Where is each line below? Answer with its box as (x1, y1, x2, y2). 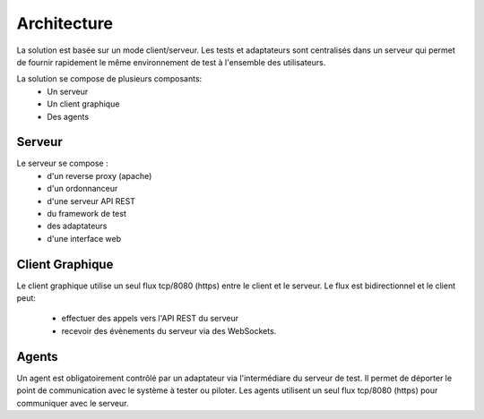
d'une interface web (47, 233, 122, 244)
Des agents (47, 111, 90, 122)
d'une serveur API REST (47, 195, 136, 206)
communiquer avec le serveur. (16, 398, 129, 408)
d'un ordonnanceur (47, 184, 118, 194)
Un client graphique (47, 98, 120, 109)
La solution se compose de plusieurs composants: (16, 73, 203, 84)
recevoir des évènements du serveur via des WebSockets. (61, 325, 277, 336)
